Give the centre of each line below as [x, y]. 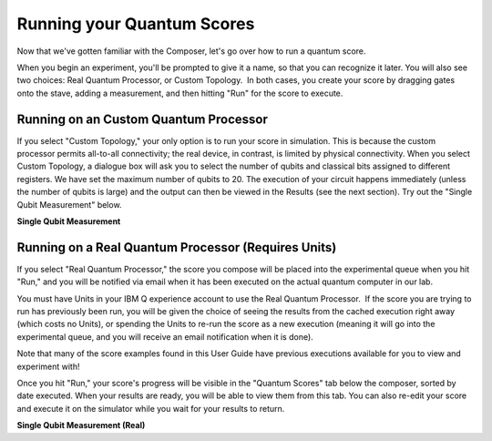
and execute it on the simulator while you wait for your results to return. [151, 408]
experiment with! [48, 366]
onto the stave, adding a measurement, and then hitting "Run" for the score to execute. [180, 93]
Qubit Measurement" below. [69, 204]
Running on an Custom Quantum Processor [142, 119]
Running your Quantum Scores [136, 24]
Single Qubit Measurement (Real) [81, 426]
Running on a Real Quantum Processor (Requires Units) [177, 247]
